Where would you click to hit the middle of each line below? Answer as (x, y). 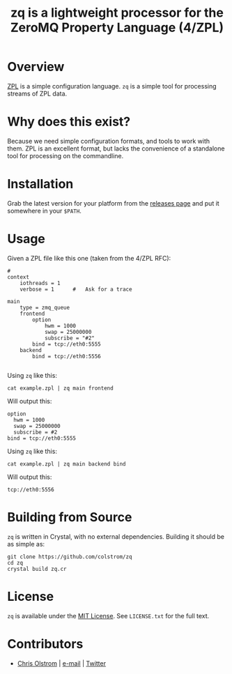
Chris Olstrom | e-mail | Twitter (62, 663)
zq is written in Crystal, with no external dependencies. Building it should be (116, 536)
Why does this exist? (69, 122)
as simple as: (26, 544)
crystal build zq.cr (37, 569)
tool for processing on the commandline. (65, 155)
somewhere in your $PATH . (44, 210)
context (18, 277)
